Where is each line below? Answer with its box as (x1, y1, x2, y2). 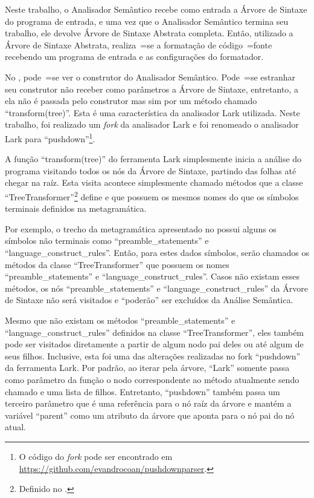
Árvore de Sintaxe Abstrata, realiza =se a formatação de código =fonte (5, 38, 272, 51)
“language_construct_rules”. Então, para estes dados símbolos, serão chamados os (5, 246, 309, 258)
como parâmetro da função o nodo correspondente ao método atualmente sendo (5, 373, 300, 385)
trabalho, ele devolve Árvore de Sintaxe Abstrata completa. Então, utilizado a (5, 27, 293, 39)
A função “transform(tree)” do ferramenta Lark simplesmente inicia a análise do (5, 152, 302, 165)
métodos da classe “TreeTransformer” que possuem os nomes (5, 258, 229, 270)
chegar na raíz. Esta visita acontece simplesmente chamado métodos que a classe (5, 176, 303, 189)
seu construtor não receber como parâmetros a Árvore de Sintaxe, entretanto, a (5, 82, 298, 95)
